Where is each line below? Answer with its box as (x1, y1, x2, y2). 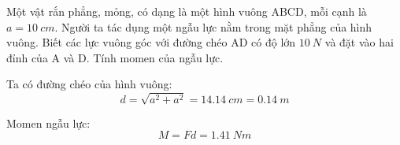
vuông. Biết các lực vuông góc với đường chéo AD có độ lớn (6, 34, 296, 50)
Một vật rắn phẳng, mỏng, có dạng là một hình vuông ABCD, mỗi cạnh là (6, 3, 367, 19)
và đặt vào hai (324, 34, 394, 50)
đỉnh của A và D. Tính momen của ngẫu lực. (6, 49, 224, 65)
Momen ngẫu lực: (6, 114, 91, 131)
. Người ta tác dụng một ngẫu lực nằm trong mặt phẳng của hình (54, 18, 372, 35)
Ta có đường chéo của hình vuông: (6, 76, 172, 92)
